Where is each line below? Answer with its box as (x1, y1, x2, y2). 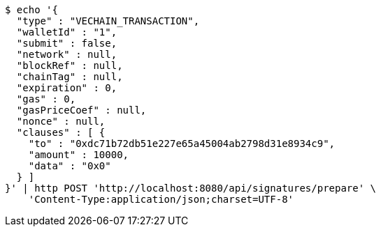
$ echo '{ (5, 4, 58, 15)
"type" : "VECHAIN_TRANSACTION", (16, 15, 200, 26)
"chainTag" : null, (16, 71, 123, 82)
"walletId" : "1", (16, 26, 117, 38)
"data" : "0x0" (28, 160, 111, 171)
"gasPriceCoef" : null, (16, 105, 147, 116)
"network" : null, (16, 49, 117, 60)
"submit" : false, (16, 38, 117, 49)
